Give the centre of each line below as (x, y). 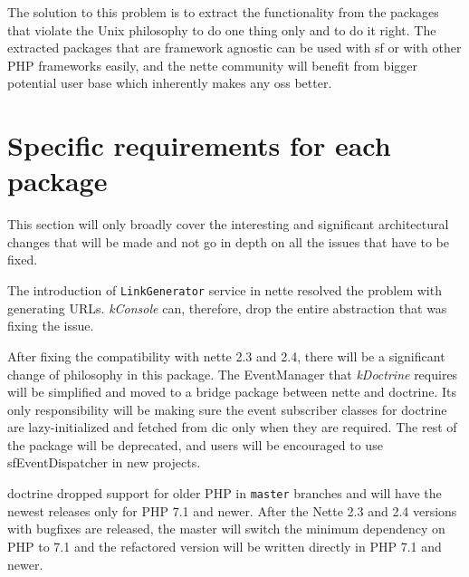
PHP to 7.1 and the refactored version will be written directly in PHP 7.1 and (225, 546)
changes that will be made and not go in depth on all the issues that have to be (228, 241)
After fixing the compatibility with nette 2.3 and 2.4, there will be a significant (226, 356)
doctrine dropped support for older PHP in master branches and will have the (225, 493)
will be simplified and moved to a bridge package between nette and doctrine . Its (232, 392)
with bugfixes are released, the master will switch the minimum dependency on (226, 529)
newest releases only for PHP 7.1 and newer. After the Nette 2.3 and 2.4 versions (232, 510)
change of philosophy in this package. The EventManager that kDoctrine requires (233, 374)
